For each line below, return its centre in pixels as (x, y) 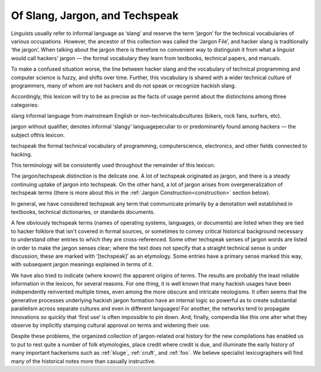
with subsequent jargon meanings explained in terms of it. (82, 264)
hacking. (22, 154)
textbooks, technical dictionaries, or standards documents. (83, 212)
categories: (25, 105)
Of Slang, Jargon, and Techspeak (95, 15)
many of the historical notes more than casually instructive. (83, 361)
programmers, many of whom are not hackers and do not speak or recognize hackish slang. (124, 86)
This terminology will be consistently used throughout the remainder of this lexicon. (113, 165)
